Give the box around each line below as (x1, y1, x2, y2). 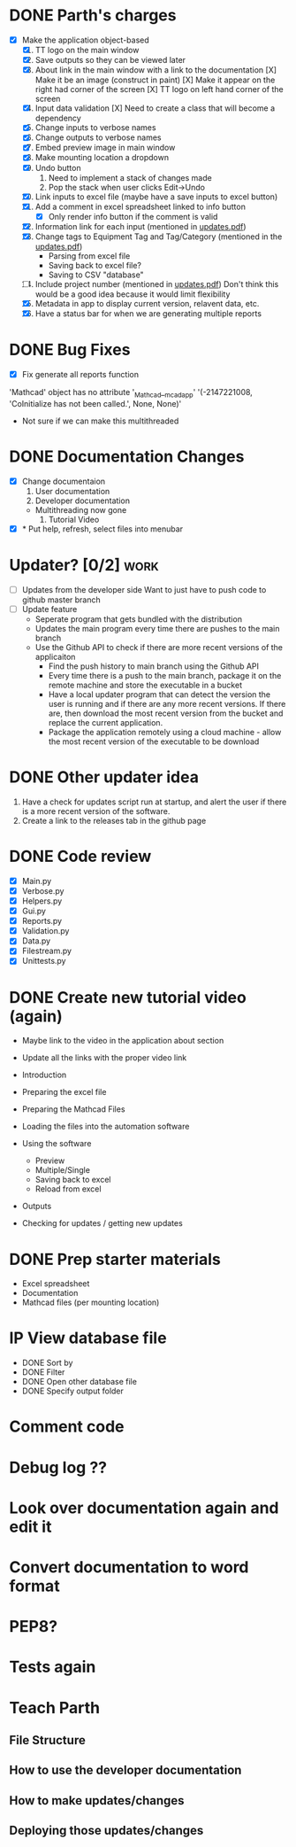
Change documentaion (21, 476, 106, 486)
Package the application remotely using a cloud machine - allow (48, 726, 282, 737)
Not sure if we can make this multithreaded (21, 415, 179, 426)
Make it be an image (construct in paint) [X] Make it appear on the (34, 74, 276, 85)
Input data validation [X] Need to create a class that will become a (34, 103, 276, 113)
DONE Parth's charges (9, 5, 177, 26)
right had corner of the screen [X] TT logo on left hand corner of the (34, 84, 285, 95)
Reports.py (21, 916, 63, 927)
